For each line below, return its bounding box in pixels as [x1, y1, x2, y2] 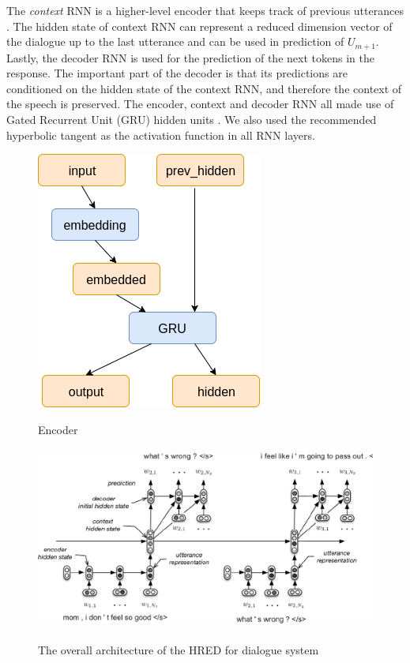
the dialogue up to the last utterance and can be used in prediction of [6, 33, 344, 50]
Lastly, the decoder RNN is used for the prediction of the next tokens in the [6, 49, 374, 66]
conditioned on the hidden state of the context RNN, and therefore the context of [6, 80, 402, 96]
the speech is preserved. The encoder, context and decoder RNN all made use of [6, 96, 394, 112]
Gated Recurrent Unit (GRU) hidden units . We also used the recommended [6, 111, 377, 128]
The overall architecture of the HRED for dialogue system [38, 641, 319, 657]
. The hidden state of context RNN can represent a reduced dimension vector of [6, 17, 393, 34]
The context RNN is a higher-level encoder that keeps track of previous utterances [6, 2, 404, 18]
